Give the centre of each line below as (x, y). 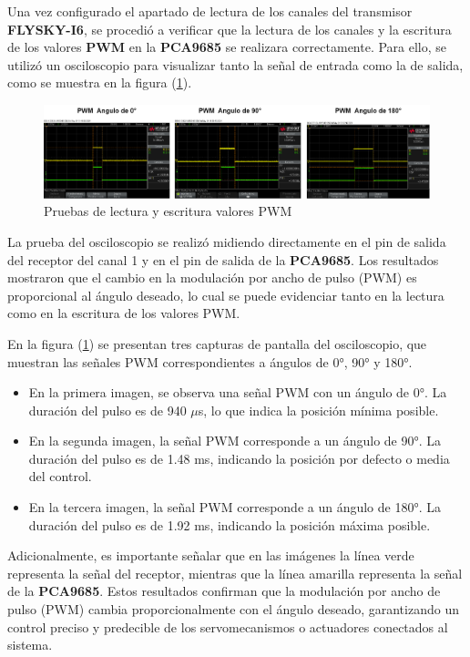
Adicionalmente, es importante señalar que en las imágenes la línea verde (211, 555)
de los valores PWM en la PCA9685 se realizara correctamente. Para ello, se (227, 47)
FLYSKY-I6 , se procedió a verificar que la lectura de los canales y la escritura (230, 29)
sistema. (30, 645)
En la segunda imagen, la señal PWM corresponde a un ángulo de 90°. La (235, 441)
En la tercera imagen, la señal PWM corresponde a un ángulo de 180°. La (235, 507)
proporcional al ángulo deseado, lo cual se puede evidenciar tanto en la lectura (226, 295)
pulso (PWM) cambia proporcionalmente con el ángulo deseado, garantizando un (233, 609)
